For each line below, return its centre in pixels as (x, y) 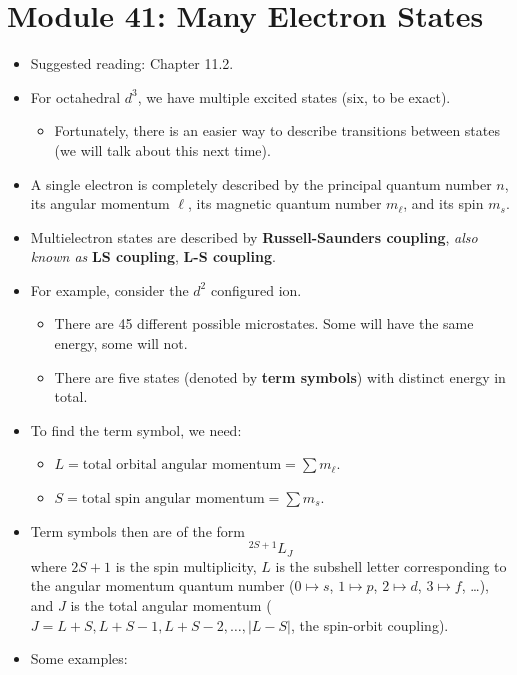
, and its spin (443, 203)
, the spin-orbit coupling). (369, 624)
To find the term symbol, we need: (136, 429)
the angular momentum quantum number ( (162, 585)
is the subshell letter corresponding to (391, 565)
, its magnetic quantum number (285, 203)
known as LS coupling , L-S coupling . (153, 256)
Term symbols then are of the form (137, 530)
